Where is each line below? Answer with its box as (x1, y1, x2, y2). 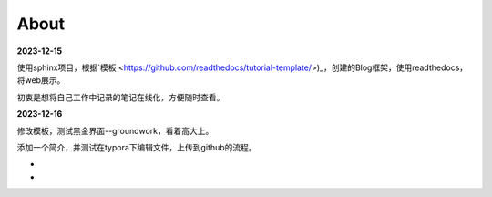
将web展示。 (16, 75, 66, 86)
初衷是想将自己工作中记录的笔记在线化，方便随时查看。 (16, 91, 225, 102)
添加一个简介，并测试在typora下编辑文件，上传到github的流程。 (16, 141, 257, 152)
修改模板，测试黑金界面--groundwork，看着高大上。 (16, 125, 214, 136)
